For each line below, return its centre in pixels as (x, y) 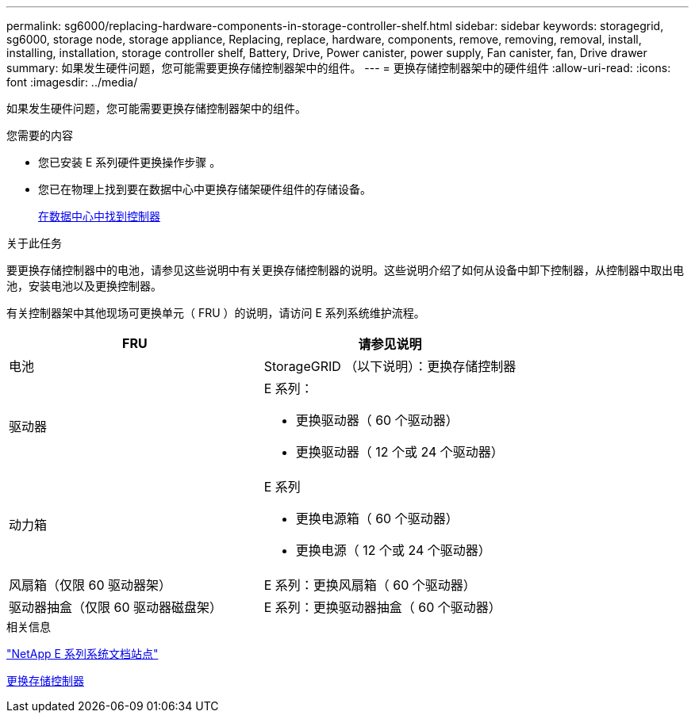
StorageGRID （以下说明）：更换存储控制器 (390, 366)
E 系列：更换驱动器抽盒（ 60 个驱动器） (382, 607)
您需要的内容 (40, 135)
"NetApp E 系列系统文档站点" (83, 654)
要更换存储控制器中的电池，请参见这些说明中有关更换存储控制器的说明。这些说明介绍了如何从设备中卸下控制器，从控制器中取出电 (345, 270)
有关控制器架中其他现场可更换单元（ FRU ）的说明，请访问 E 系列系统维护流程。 (216, 313)
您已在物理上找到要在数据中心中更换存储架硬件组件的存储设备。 (205, 189)
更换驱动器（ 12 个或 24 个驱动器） (399, 452)
